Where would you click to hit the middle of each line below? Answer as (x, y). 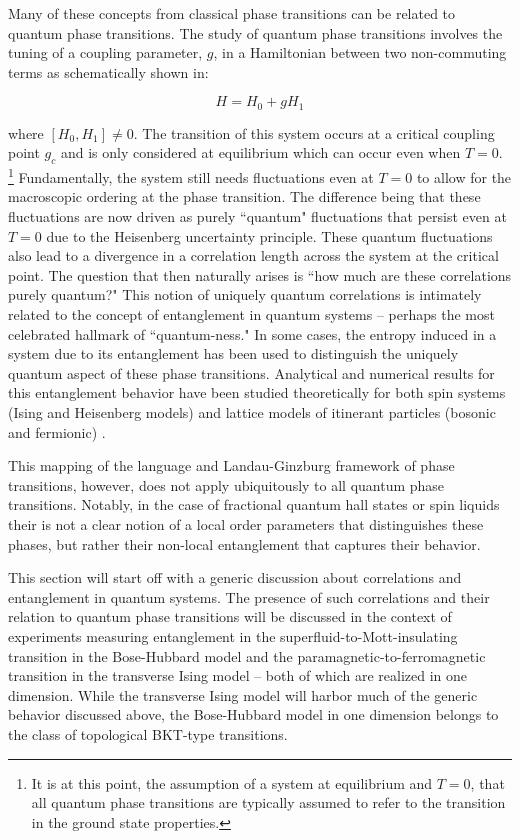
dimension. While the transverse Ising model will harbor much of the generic (243, 694)
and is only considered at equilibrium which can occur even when (260, 152)
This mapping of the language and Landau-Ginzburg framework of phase (231, 465)
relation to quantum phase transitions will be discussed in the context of (230, 616)
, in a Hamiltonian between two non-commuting (360, 52)
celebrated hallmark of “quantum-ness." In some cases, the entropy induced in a (252, 333)
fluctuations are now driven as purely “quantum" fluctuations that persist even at (257, 216)
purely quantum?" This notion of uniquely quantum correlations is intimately (245, 294)
